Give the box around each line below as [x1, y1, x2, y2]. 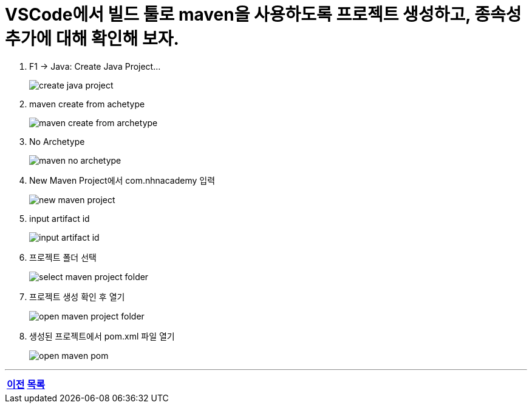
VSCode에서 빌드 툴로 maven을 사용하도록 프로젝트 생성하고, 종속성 [5, 4, 522, 25]
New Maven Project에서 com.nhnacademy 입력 [29, 175, 216, 186]
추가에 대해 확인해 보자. [5, 28, 179, 49]
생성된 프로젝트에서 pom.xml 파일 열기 [29, 330, 175, 341]
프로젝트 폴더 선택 [29, 252, 97, 263]
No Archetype [29, 136, 85, 147]
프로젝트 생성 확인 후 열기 [29, 291, 125, 302]
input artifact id [29, 213, 90, 224]
